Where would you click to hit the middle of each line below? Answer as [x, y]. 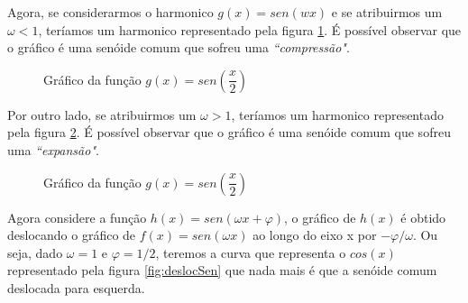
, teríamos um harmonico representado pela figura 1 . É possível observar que [250, 29]
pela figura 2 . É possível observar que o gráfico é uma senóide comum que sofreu [229, 132]
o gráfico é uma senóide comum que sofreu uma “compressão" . [179, 47]
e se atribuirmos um [387, 12]
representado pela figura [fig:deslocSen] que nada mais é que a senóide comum [222, 270]
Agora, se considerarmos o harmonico [110, 12]
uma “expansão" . [53, 149]
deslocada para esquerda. [76, 287]
